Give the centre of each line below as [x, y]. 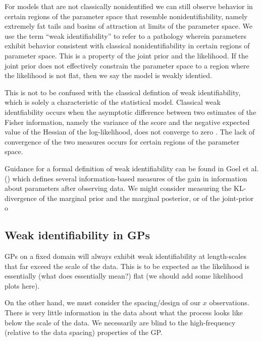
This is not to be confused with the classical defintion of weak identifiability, [123, 92]
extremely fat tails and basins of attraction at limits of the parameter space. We [128, 26]
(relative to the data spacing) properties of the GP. [84, 332]
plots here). [22, 285]
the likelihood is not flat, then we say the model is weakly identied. [108, 75]
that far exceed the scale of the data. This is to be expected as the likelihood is [127, 266]
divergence [21, 198]
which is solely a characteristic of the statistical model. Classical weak [113, 102]
